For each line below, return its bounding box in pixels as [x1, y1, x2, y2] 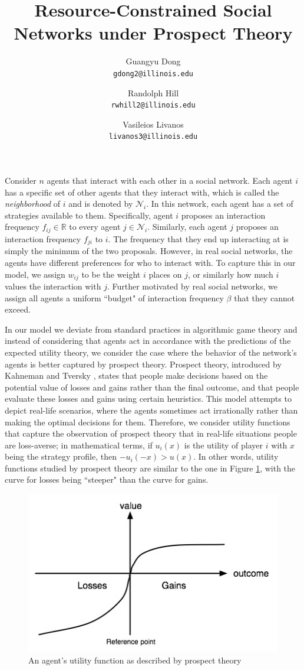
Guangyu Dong [125, 55, 181, 67]
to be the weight [81, 268, 141, 280]
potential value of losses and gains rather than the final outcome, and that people [5, 380, 299, 393]
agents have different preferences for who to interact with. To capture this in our [5, 256, 296, 268]
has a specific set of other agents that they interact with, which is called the [5, 186, 279, 198]
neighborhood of [5, 197, 61, 210]
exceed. [5, 303, 31, 316]
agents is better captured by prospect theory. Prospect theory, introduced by [5, 357, 282, 370]
